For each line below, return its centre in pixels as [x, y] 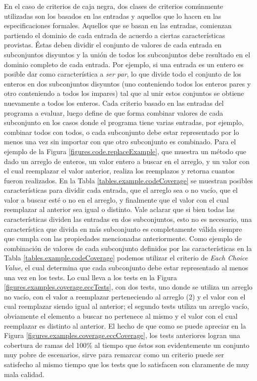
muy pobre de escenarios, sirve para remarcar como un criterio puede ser [114, 355]
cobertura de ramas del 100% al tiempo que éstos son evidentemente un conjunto [127, 345]
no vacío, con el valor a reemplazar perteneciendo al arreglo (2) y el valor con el [125, 296]
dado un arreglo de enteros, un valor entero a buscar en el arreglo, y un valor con [127, 161]
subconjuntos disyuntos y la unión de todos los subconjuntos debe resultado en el [127, 54]
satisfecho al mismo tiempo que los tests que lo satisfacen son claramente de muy [127, 364]
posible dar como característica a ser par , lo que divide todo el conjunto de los [123, 74]
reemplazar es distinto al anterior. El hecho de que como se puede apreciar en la [125, 325]
